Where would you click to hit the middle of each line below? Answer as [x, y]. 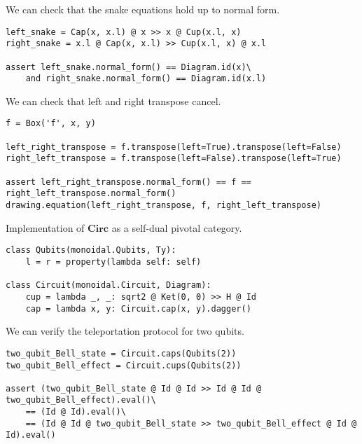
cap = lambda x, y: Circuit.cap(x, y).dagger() [138, 308]
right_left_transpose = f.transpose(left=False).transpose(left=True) [174, 159]
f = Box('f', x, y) [51, 124]
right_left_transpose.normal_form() [91, 194]
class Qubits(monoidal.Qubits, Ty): [91, 250]
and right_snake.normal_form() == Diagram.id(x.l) [146, 79]
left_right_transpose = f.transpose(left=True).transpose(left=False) [174, 147]
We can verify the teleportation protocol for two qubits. [125, 331]
